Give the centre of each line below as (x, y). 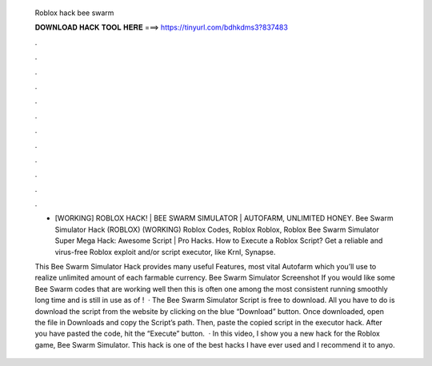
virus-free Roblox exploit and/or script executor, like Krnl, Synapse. (165, 252)
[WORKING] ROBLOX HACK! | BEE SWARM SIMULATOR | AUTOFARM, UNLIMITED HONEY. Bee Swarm (224, 218)
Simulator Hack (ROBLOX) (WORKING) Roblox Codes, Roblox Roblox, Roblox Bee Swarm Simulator (217, 229)
